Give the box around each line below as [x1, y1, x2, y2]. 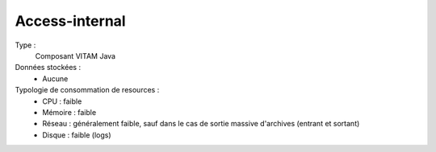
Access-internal [15, 12, 126, 30]
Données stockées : [15, 63, 81, 72]
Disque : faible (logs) [42, 129, 112, 140]
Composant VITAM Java [35, 51, 116, 60]
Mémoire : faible [42, 107, 97, 117]
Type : [15, 40, 36, 50]
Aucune [42, 73, 69, 84]
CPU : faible [42, 97, 82, 106]
